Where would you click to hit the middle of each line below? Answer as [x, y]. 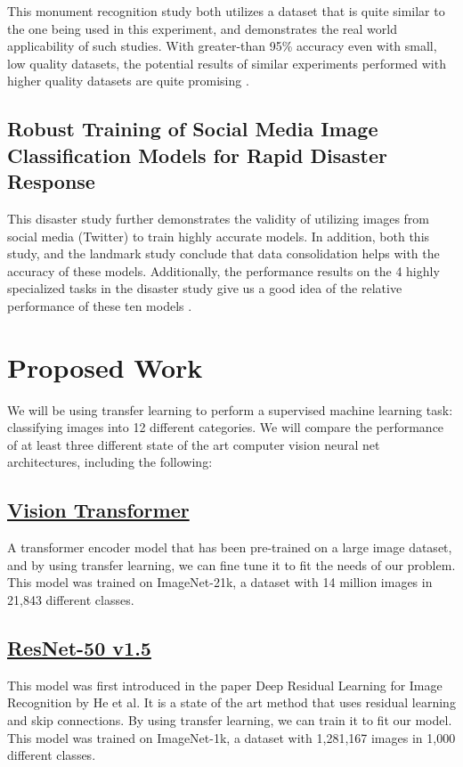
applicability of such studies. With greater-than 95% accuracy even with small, [222, 46]
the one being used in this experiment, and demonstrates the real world [202, 28]
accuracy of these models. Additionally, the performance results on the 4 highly [223, 270]
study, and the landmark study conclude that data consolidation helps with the [223, 253]
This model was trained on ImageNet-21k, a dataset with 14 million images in [220, 582]
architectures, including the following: [110, 462]
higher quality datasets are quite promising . [128, 81]
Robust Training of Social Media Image [193, 129]
